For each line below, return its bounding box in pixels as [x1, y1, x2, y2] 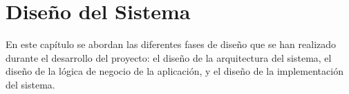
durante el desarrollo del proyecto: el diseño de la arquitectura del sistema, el [6, 50, 332, 64]
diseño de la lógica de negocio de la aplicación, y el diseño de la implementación [6, 64, 343, 78]
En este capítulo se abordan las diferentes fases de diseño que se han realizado [6, 37, 337, 51]
